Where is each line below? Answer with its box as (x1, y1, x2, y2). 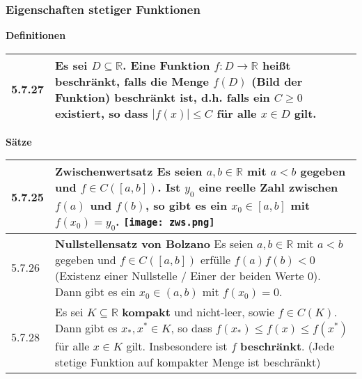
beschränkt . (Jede (240, 337, 335, 354)
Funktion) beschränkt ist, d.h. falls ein (55, 88, 270, 105)
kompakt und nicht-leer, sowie (122, 303, 274, 320)
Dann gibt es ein (55, 283, 136, 300)
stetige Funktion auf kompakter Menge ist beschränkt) (55, 353, 321, 370)
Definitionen (6, 28, 66, 42)
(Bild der (251, 72, 303, 89)
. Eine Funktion (123, 56, 210, 73)
